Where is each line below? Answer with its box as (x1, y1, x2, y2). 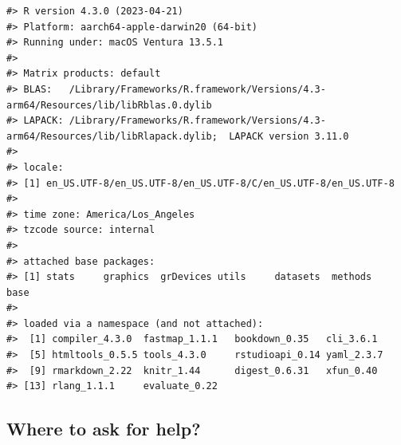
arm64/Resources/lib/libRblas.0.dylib (6, 99, 212, 111)
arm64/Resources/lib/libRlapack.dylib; (6, 130, 218, 142)
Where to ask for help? (6, 416, 201, 441)
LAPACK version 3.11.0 (229, 130, 349, 142)
